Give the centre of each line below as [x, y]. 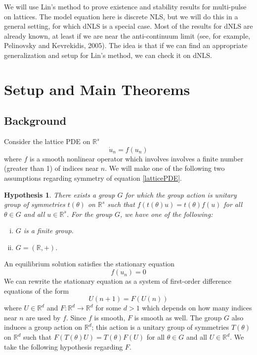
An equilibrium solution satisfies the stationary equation [89, 264]
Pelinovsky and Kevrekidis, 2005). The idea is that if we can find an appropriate [126, 45]
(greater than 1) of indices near [51, 168]
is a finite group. [48, 230]
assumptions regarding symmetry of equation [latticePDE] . [93, 177]
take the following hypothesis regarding [64, 346]
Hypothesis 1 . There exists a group [60, 194]
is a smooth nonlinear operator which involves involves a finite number [137, 158]
